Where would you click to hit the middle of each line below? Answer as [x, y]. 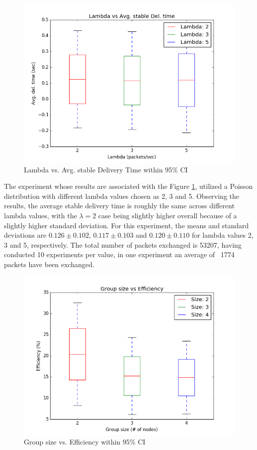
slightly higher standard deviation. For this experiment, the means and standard [127, 225]
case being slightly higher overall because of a [168, 215]
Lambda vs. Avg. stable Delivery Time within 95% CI [106, 169]
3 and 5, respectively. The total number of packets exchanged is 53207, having [123, 244]
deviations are [25, 235]
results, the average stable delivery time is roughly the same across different [119, 206]
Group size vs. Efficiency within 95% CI [85, 442]
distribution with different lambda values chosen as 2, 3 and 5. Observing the [122, 196]
